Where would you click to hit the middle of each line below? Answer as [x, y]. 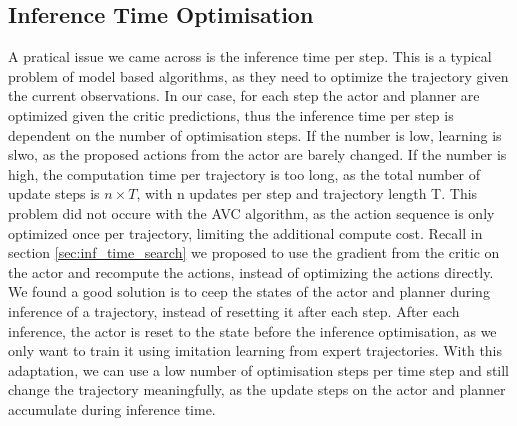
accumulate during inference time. [112, 408]
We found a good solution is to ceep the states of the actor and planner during [249, 291]
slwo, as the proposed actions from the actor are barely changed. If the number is [257, 154]
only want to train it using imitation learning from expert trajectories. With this [255, 350]
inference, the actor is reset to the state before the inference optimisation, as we [252, 330]
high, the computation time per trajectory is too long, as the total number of [244, 173]
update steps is [54, 193]
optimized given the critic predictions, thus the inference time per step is [231, 114]
